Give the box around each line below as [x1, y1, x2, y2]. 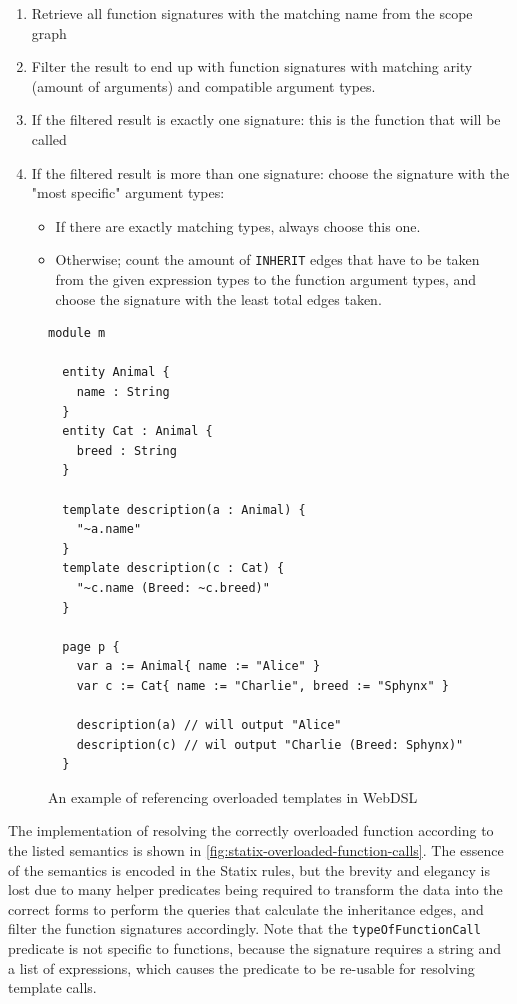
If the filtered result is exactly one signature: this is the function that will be [31, 109, 501, 130]
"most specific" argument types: [31, 182, 225, 203]
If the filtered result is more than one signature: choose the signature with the [31, 162, 510, 183]
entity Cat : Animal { [62, 424, 213, 439]
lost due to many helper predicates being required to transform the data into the [8, 879, 503, 900]
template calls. [8, 977, 97, 998]
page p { [62, 639, 120, 654]
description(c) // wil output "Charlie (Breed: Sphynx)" [76, 737, 464, 752]
